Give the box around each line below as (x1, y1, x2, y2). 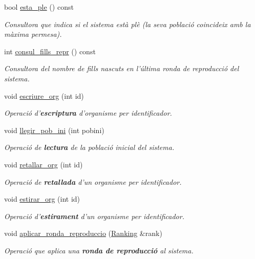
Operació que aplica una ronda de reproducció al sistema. (4, 245, 194, 255)
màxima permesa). (4, 29, 62, 39)
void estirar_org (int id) (4, 193, 80, 204)
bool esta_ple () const (4, 2, 74, 12)
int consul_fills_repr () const (4, 46, 96, 56)
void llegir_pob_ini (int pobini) (4, 124, 104, 135)
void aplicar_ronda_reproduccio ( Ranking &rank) (4, 228, 162, 239)
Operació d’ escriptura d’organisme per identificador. (4, 107, 172, 118)
